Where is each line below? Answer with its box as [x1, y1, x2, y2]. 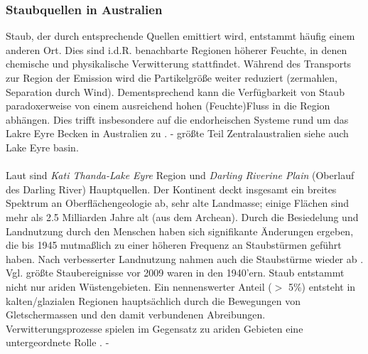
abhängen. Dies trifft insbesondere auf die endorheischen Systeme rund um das [6, 112, 349, 127]
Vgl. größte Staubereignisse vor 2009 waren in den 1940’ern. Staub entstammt [6, 265, 345, 280]
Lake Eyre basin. [6, 139, 79, 154]
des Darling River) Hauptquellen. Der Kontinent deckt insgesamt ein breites [6, 181, 337, 196]
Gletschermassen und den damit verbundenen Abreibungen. [6, 307, 266, 322]
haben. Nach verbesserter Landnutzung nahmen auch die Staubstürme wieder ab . [6, 251, 364, 266]
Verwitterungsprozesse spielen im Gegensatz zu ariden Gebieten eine [6, 321, 303, 336]
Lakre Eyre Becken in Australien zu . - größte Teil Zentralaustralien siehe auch [6, 126, 349, 141]
